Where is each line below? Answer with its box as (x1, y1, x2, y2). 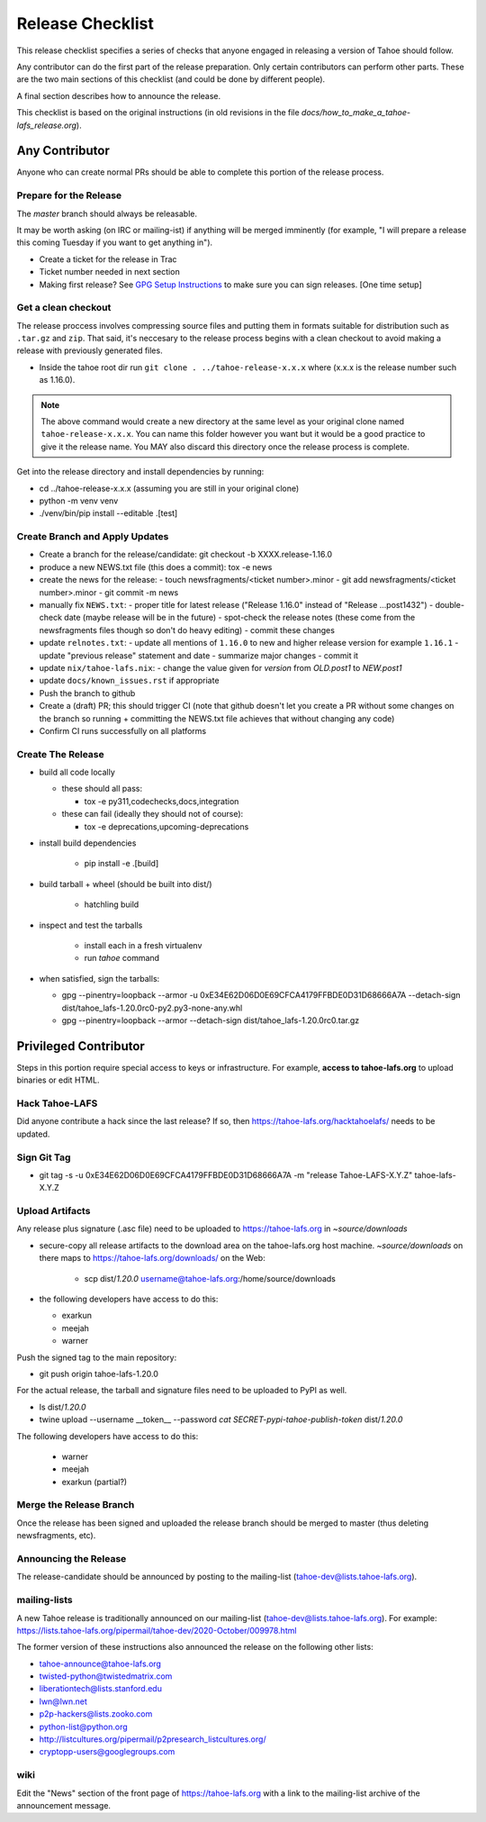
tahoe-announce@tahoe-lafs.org (39, 1658, 162, 1669)
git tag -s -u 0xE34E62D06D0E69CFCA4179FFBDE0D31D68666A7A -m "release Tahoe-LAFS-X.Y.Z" (39, 1169, 413, 1180)
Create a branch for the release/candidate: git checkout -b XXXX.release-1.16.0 (39, 549, 333, 560)
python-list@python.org (39, 1721, 128, 1732)
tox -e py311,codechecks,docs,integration (84, 795, 239, 806)
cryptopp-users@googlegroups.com (39, 1746, 175, 1757)
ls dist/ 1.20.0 (39, 1401, 86, 1412)
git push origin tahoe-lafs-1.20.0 (39, 1368, 159, 1379)
